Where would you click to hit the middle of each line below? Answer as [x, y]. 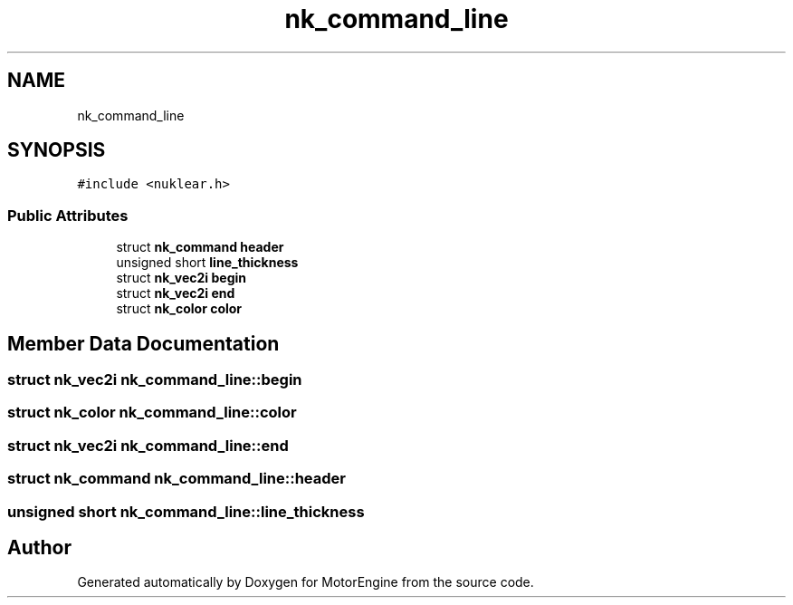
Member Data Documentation [143, 343]
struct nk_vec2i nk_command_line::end [148, 445]
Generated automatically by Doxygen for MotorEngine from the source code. [306, 582]
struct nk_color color [179, 309]
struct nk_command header [200, 247]
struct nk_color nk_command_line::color [152, 413]
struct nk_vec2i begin [181, 278]
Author [39, 547]
